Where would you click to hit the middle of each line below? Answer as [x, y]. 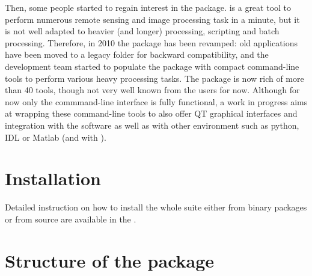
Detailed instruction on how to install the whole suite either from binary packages [156, 207]
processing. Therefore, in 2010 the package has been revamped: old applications [151, 42]
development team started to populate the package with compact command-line [152, 66]
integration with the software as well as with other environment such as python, [152, 125]
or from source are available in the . [71, 219]
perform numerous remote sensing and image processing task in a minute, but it [152, 19]
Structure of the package [110, 260]
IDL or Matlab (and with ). [56, 137]
